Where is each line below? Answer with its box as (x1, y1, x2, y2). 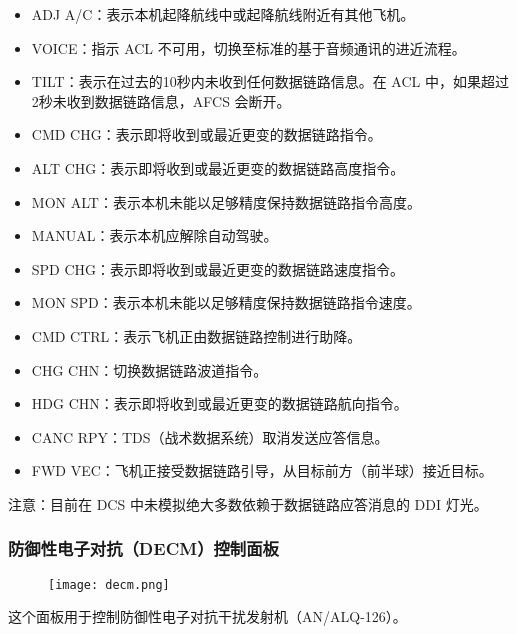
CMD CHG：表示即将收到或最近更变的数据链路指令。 (31, 124, 382, 145)
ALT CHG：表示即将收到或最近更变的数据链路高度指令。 (31, 157, 405, 178)
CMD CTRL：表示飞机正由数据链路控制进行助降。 (31, 325, 362, 346)
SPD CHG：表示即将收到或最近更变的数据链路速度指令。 (31, 258, 405, 279)
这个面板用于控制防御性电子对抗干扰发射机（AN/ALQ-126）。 (8, 606, 407, 627)
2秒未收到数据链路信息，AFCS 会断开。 (31, 90, 291, 111)
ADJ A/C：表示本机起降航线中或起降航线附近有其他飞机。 (31, 4, 415, 24)
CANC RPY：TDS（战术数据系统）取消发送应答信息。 (31, 426, 389, 447)
